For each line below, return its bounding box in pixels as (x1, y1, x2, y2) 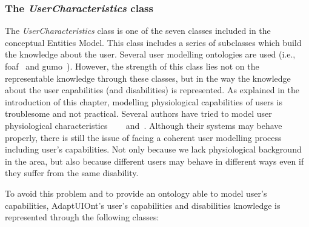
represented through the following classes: (5, 211, 159, 223)
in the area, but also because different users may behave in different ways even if (5, 154, 304, 167)
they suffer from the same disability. (5, 166, 139, 179)
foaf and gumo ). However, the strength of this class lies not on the (5, 60, 259, 72)
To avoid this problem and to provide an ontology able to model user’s (5, 186, 267, 199)
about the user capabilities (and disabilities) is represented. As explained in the (5, 84, 300, 96)
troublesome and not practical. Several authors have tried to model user (5, 107, 272, 120)
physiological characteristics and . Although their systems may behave (5, 119, 282, 131)
